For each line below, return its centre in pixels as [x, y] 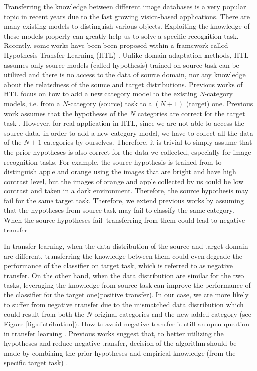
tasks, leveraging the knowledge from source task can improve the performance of [127, 285]
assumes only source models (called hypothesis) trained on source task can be [122, 65]
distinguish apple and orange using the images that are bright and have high [120, 171]
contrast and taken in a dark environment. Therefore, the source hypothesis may [126, 191]
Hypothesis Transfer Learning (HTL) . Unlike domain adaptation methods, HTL [126, 55]
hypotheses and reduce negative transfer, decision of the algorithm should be [120, 343]
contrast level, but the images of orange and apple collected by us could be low [124, 181]
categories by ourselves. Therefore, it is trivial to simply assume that [148, 142]
